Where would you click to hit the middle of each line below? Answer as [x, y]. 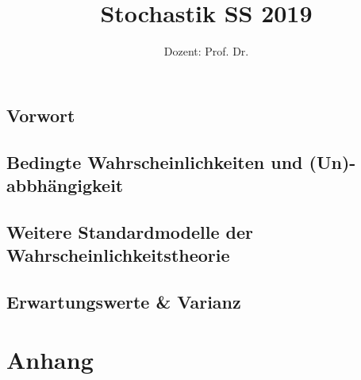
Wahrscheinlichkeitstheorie [118, 255]
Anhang [50, 360]
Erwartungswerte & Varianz [124, 301]
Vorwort [41, 115]
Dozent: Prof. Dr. [206, 51]
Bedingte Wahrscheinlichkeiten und [155, 161]
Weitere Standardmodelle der [130, 231]
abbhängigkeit [65, 184]
